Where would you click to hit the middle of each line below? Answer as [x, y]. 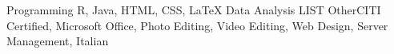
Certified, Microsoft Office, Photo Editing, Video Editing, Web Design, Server [197, 25]
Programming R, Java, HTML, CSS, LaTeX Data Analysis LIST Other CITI [194, 10]
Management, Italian [58, 41]
